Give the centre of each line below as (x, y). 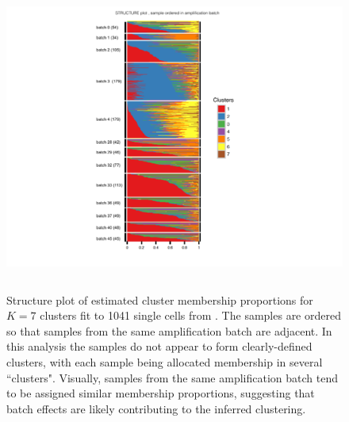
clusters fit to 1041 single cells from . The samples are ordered (190, 315)
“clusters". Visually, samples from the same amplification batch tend (172, 377)
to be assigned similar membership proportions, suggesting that (161, 393)
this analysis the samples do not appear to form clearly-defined (159, 346)
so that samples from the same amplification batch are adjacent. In (169, 330)
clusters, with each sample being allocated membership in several (165, 361)
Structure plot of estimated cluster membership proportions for (160, 299)
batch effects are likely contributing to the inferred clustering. (156, 408)
